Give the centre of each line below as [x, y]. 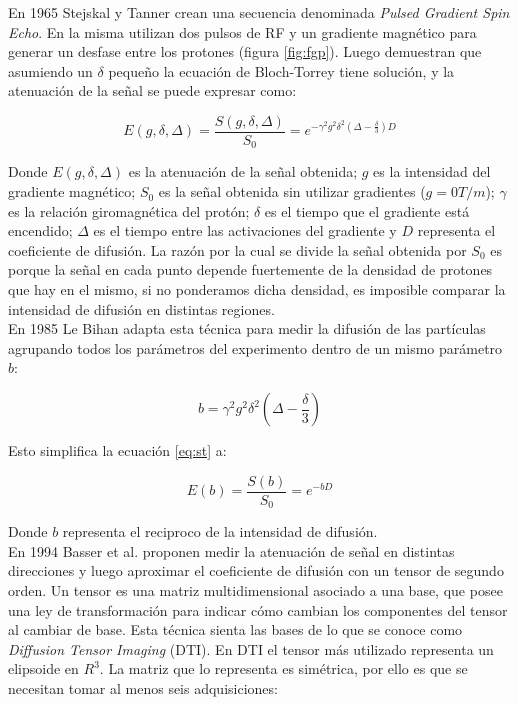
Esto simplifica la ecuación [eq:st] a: [117, 450]
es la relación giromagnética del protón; [129, 210]
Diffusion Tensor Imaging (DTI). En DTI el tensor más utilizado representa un [251, 648]
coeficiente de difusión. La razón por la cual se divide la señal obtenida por [237, 249]
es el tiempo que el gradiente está [367, 210]
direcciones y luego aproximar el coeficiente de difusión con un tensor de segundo [256, 570]
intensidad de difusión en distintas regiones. [141, 308]
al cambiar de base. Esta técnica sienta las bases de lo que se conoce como [235, 629]
